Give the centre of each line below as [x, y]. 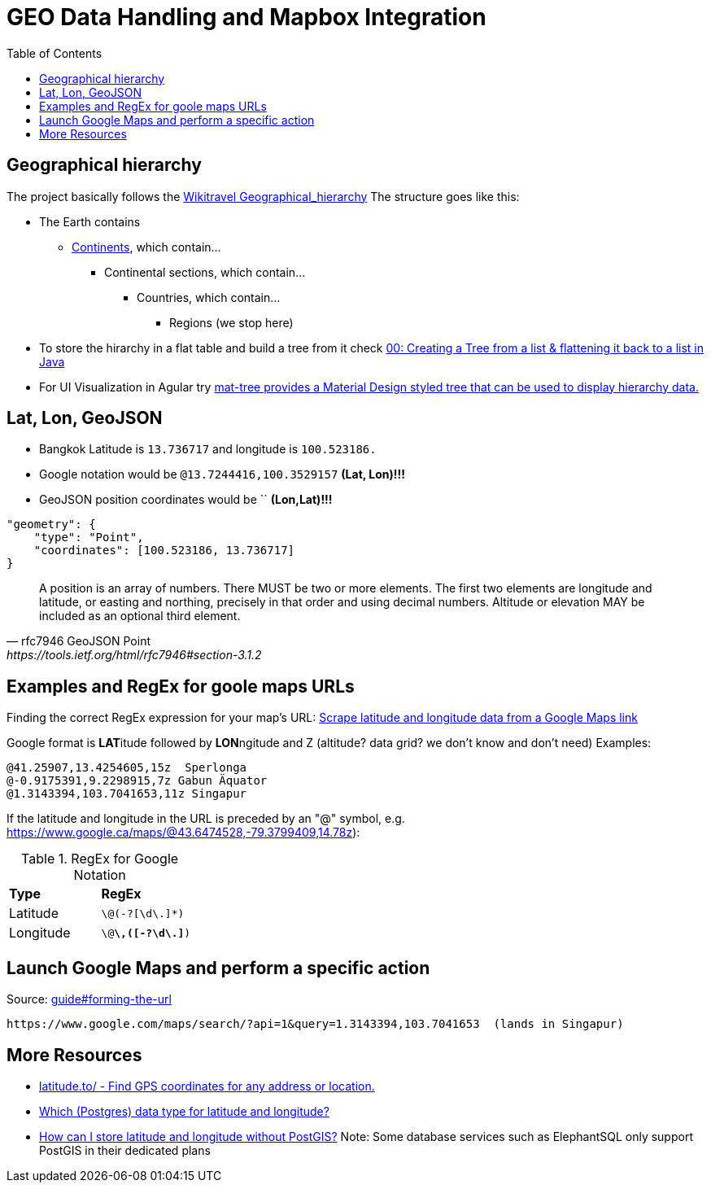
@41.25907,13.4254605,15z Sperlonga [127, 768]
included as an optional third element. [140, 616]
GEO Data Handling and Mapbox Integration [246, 17]
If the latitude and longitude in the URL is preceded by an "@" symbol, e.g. [206, 819]
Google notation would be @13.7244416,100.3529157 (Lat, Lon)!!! [222, 474]
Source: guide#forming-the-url [89, 999]
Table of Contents [55, 53]
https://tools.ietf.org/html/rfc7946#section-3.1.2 [134, 655]
